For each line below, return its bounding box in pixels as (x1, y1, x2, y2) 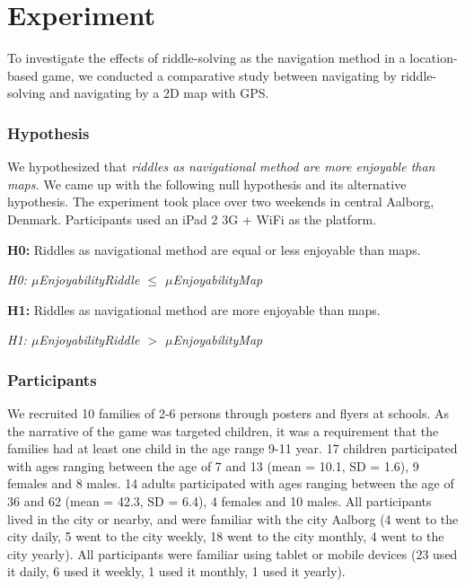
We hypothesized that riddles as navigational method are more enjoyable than (7, 157, 435, 176)
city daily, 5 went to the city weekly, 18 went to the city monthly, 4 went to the (7, 527, 444, 546)
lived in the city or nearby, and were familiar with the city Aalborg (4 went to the (7, 509, 459, 528)
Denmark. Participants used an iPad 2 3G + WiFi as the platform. (7, 209, 377, 228)
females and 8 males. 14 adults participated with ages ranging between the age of (7, 474, 454, 493)
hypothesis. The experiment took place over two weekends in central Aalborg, (7, 192, 434, 211)
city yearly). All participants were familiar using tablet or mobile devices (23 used (7, 544, 458, 563)
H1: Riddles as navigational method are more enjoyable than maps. (7, 300, 381, 319)
